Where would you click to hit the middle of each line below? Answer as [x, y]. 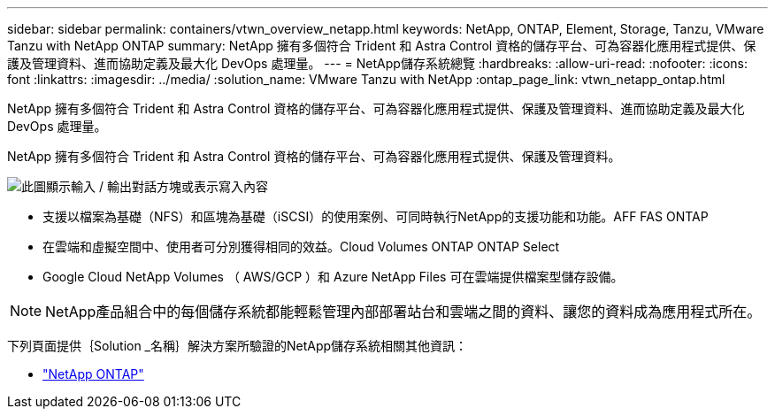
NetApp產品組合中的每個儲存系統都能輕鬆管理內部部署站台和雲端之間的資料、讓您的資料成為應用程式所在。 [403, 312]
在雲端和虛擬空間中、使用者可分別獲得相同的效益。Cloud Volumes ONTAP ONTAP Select [301, 247]
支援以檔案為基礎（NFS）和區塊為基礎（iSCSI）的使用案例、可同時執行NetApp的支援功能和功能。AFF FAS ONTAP [376, 216]
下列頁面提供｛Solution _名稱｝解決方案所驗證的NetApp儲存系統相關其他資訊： [238, 346]
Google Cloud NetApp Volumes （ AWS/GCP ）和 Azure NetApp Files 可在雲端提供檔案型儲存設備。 [333, 277]
